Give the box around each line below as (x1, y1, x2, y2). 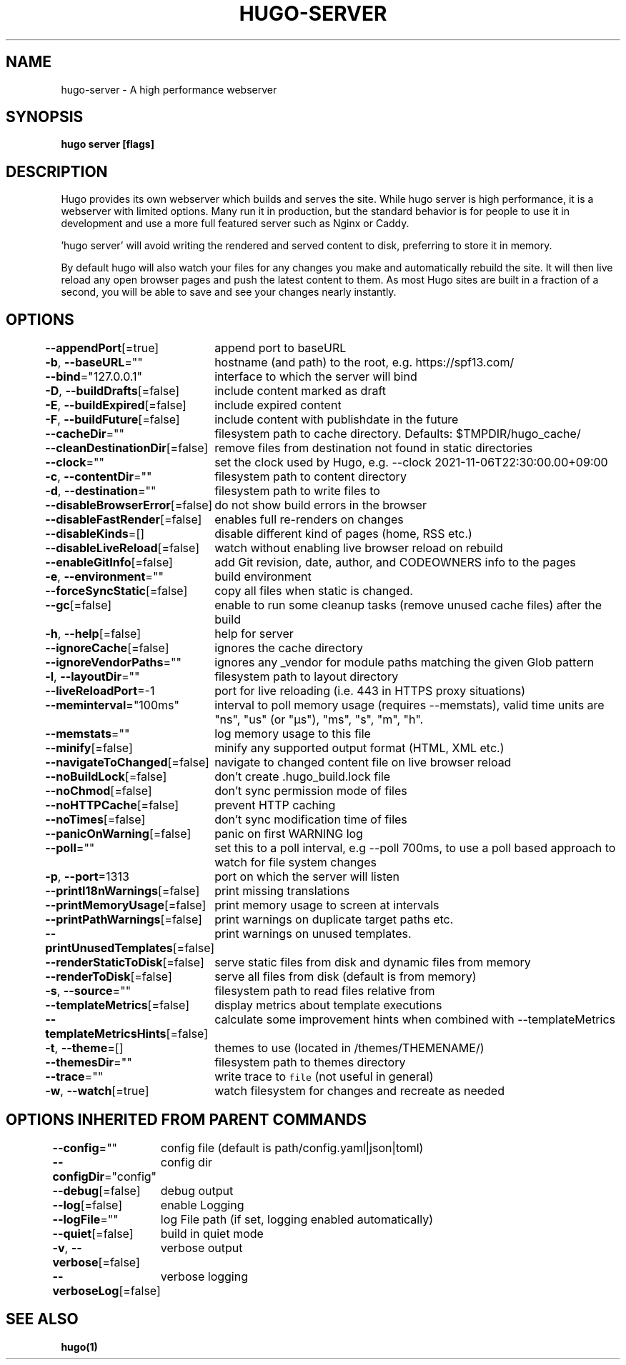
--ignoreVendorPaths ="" (45, 655, 182, 670)
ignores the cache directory (214, 641, 363, 656)
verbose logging (160, 1269, 248, 1284)
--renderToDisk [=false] (45, 969, 172, 984)
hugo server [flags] (61, 138, 154, 151)
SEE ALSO (6, 1310, 79, 1329)
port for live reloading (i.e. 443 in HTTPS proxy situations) (214, 684, 526, 699)
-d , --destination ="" (45, 484, 156, 499)
